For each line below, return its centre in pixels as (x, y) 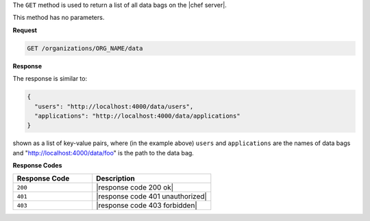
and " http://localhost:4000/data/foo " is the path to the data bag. (103, 153)
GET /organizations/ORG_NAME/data (85, 48)
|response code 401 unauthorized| (151, 196)
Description (115, 179)
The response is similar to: (50, 79)
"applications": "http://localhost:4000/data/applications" (137, 116)
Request (25, 30)
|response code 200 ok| (135, 187)
